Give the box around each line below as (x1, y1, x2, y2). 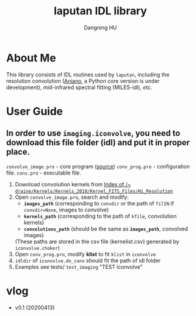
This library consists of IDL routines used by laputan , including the (6, 70, 170, 78)
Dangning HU (83, 24, 118, 31)
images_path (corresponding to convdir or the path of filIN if (23, 200, 174, 207)
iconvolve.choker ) (14, 244, 60, 251)
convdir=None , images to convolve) (23, 206, 109, 213)
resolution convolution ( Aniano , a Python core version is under (6, 77, 160, 84)
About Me (6, 51, 56, 65)
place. (6, 147, 30, 157)
